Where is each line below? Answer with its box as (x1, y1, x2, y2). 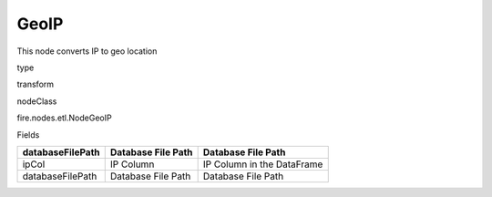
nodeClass (16, 96, 57, 107)
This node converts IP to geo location (16, 46, 158, 57)
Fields (16, 129, 40, 140)
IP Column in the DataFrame (202, 158, 323, 171)
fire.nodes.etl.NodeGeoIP (16, 112, 113, 123)
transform (16, 78, 55, 90)
